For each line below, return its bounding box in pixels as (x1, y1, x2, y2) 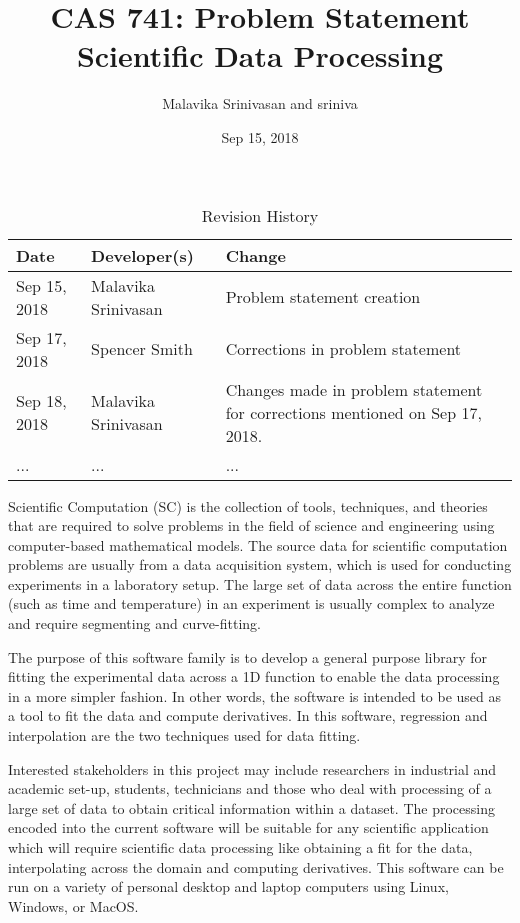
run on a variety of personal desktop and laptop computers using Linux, (8, 876, 449, 897)
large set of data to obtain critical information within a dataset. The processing (8, 797, 495, 818)
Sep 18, (16, 389, 67, 412)
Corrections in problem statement (225, 337, 462, 360)
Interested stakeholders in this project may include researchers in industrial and (8, 758, 497, 779)
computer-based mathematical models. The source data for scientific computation (8, 534, 508, 555)
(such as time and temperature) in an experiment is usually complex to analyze (8, 593, 495, 614)
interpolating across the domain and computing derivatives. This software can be (8, 856, 504, 877)
